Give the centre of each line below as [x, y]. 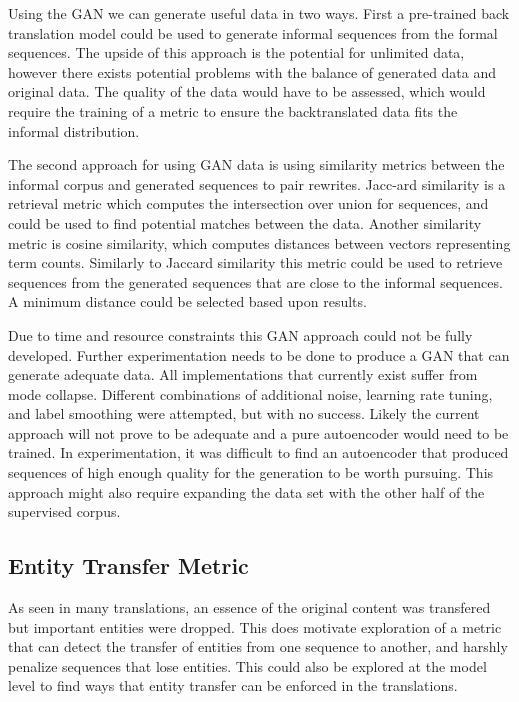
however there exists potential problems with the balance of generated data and [252, 71]
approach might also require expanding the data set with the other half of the [246, 491]
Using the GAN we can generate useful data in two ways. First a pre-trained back [259, 13]
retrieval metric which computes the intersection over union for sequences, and [248, 203]
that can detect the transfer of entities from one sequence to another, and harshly [258, 646]
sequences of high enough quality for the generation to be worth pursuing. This [251, 472]
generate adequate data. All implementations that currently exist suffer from [243, 374]
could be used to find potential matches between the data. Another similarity [245, 222]
